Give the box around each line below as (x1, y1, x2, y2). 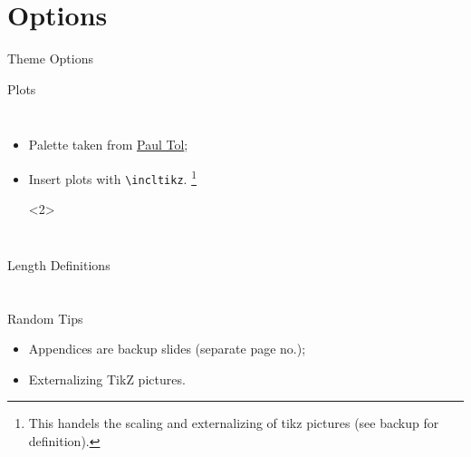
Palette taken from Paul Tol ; (28, 135, 188, 154)
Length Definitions (7, 255, 111, 274)
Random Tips (7, 308, 83, 327)
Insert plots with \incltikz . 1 (28, 166, 197, 188)
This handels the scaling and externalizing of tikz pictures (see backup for (28, 413, 439, 433)
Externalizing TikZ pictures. (28, 369, 186, 388)
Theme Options (7, 49, 93, 68)
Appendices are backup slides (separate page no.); (28, 339, 306, 358)
